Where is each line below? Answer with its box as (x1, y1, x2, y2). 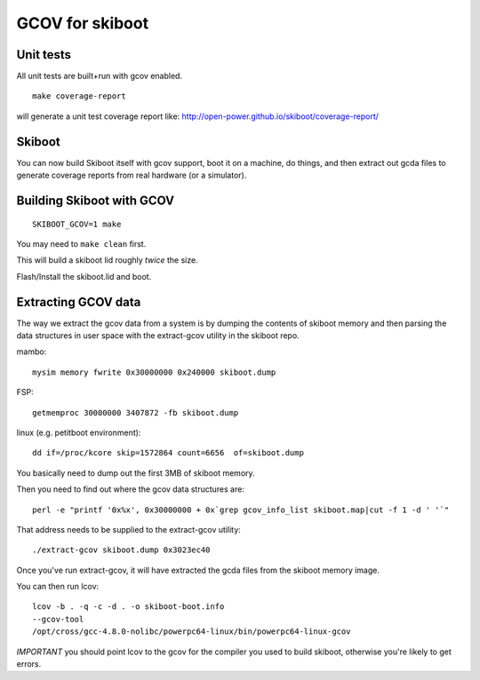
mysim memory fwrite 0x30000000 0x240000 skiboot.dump (32, 367, 276, 377)
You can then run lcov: (16, 581, 100, 592)
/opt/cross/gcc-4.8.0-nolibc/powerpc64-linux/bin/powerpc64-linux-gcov (32, 627, 351, 637)
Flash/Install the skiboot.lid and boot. (16, 271, 152, 281)
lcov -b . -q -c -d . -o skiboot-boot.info (32, 602, 225, 612)
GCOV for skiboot (16, 13, 149, 33)
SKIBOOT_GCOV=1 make (32, 218, 122, 229)
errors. (16, 659, 42, 669)
